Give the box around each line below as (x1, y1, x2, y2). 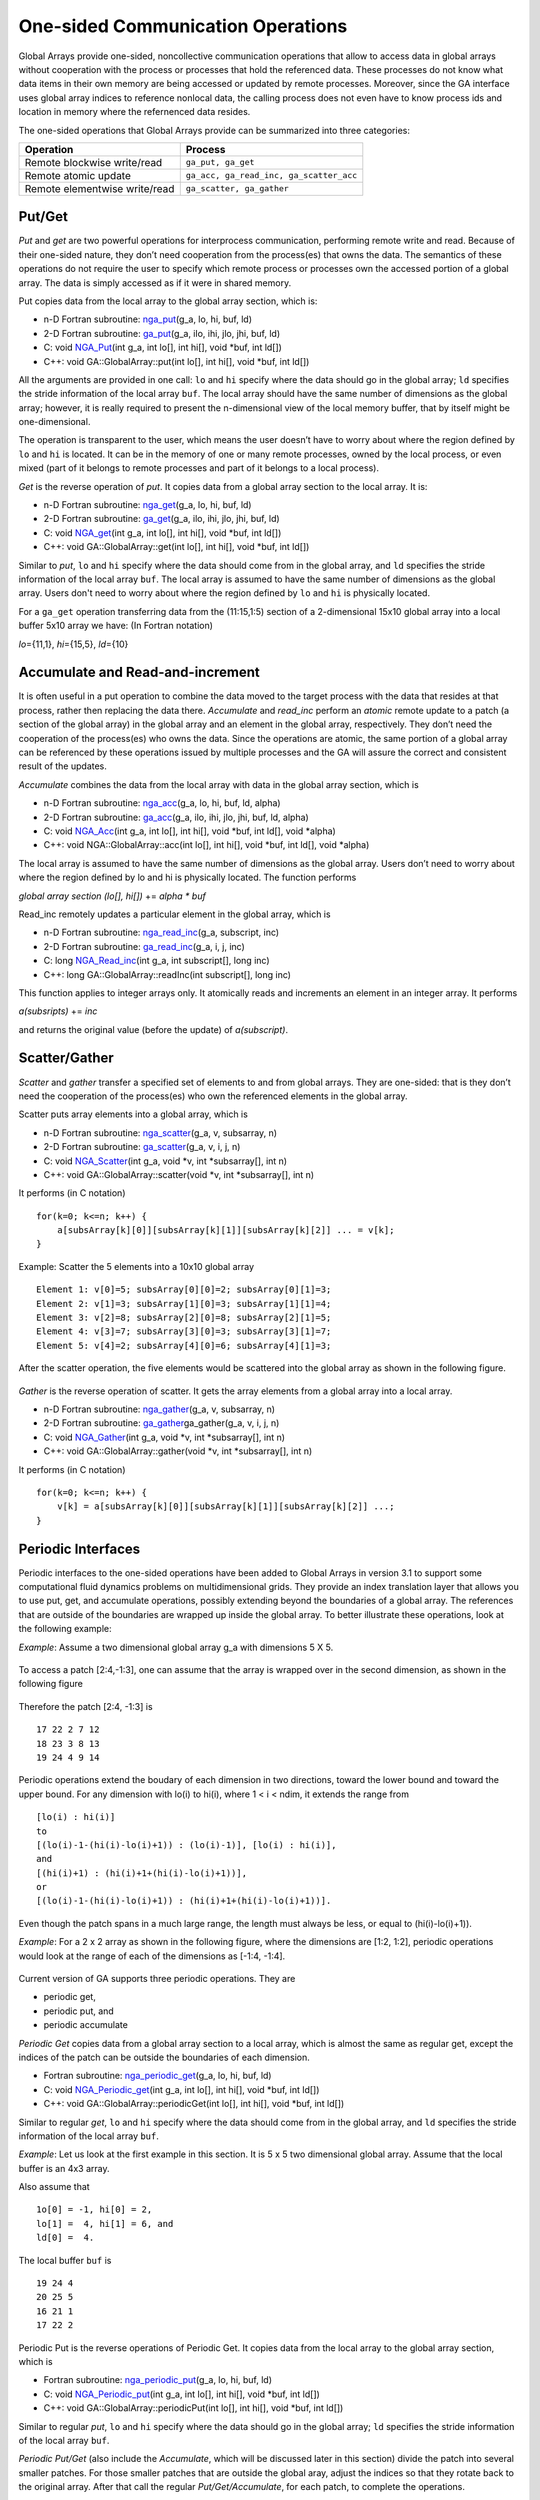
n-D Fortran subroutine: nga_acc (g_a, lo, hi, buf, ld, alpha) (43, 797, 281, 809)
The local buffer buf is (18, 2254, 112, 2266)
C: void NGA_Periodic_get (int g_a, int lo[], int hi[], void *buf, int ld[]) (43, 2083, 320, 2095)
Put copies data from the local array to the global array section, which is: (18, 295, 318, 307)
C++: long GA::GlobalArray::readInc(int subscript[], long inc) (43, 968, 292, 980)
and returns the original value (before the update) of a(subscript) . (18, 1023, 289, 1035)
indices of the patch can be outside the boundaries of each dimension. (18, 2051, 310, 2063)
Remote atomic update (24, 168, 132, 182)
